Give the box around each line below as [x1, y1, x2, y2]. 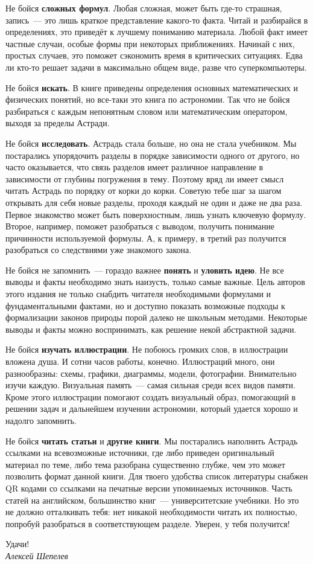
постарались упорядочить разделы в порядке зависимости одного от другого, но [5, 149, 300, 161]
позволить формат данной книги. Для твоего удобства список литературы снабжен [5, 470, 308, 482]
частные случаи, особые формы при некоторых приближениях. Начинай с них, [5, 37, 295, 50]
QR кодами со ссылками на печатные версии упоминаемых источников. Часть [5, 481, 292, 494]
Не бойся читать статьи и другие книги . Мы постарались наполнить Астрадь [5, 434, 298, 447]
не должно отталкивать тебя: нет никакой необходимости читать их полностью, [5, 505, 297, 518]
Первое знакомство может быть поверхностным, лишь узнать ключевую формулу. [5, 208, 306, 220]
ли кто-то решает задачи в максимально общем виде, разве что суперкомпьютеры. [5, 60, 307, 73]
